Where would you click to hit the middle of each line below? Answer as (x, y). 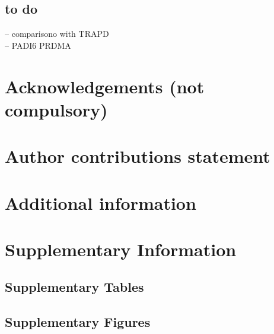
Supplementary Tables (74, 287)
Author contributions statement (138, 156)
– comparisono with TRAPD (57, 34)
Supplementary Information (121, 249)
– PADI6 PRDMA (38, 45)
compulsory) (56, 109)
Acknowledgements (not (105, 86)
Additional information (101, 202)
